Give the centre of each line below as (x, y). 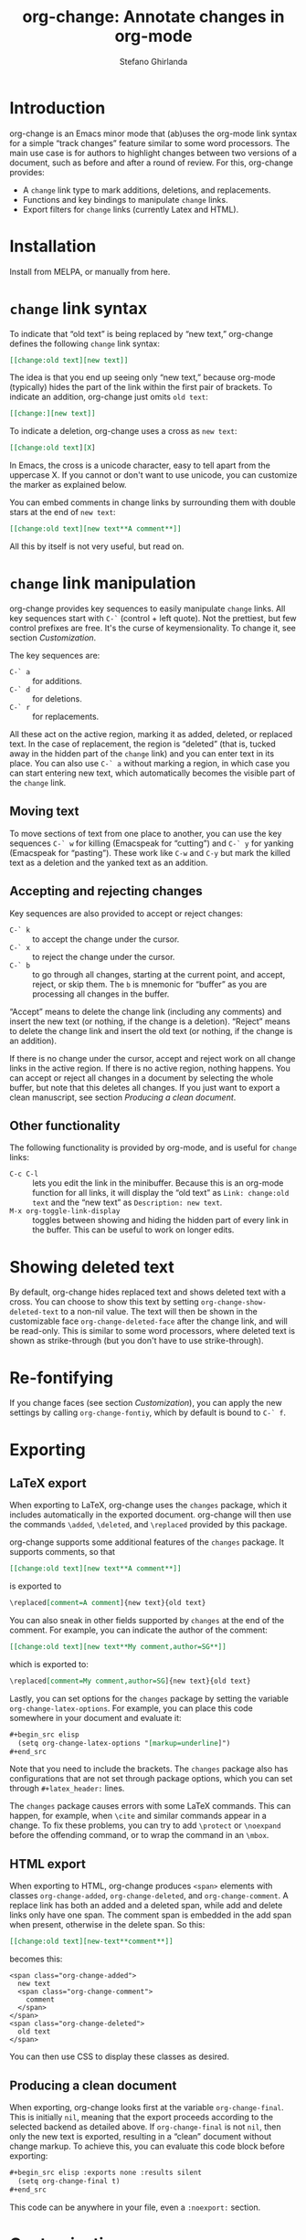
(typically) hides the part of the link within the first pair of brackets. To (141, 387)
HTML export (48, 1864)
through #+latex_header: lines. (67, 1789)
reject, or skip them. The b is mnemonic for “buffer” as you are (150, 984)
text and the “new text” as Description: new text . (127, 1202)
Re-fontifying (62, 1378)
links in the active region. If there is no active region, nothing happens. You (150, 1068)
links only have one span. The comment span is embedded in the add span (151, 1915)
